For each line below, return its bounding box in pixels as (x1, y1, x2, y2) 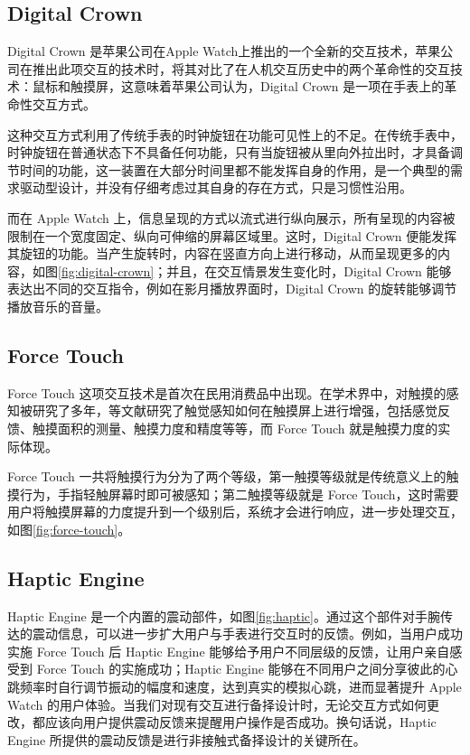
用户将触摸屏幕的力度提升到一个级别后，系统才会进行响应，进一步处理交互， (7, 502, 463, 521)
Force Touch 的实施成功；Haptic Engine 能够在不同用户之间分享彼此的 (36, 659, 446, 678)
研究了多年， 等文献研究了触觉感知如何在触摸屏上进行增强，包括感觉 (32, 401, 437, 420)
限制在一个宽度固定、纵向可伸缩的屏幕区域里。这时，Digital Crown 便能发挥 (7, 226, 457, 245)
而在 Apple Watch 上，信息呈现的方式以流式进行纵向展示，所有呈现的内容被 (7, 208, 456, 227)
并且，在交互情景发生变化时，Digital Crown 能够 (166, 261, 452, 280)
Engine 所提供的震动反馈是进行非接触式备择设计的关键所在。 (7, 730, 366, 749)
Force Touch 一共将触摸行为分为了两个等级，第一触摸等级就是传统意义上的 (7, 467, 446, 486)
